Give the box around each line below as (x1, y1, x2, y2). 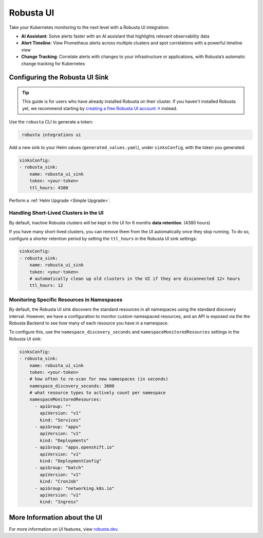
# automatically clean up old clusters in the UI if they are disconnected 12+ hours (29, 276, 241, 281)
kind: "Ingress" (39, 499, 79, 505)
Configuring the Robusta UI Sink (9, 73, 109, 81)
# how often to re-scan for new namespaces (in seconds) (29, 376, 169, 382)
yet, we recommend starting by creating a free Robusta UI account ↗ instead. (22, 105, 178, 111)
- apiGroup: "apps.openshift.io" (35, 444, 114, 450)
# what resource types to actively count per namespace (29, 390, 166, 396)
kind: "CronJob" (39, 478, 79, 484)
